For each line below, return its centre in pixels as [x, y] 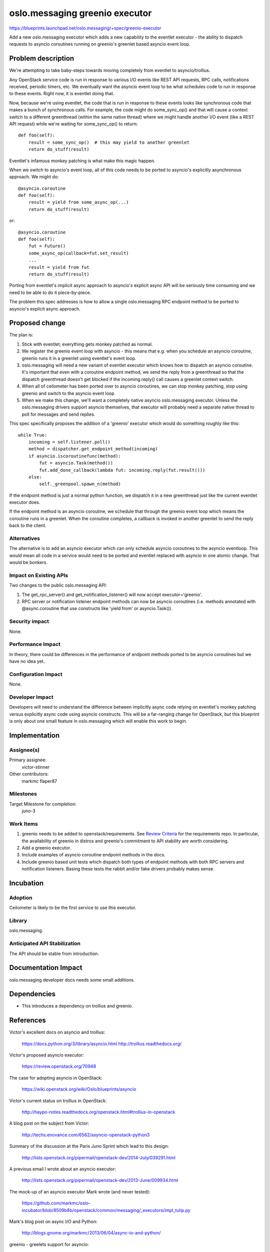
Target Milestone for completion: [43, 804]
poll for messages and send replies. [58, 414]
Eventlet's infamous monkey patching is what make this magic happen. [82, 161]
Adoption [21, 897]
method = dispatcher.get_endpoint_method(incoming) [93, 449]
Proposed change [37, 323]
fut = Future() [47, 246]
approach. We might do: [34, 177]
